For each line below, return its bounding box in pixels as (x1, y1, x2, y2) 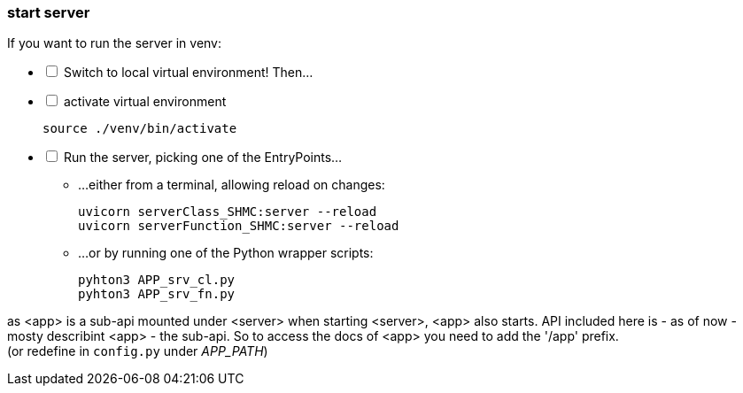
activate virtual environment (63, 94, 227, 110)
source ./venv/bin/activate (43, 121, 237, 136)
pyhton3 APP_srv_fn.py (78, 287, 236, 302)
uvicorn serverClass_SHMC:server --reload (78, 204, 377, 220)
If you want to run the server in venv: (7, 35, 222, 51)
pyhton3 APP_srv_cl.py (78, 273, 236, 288)
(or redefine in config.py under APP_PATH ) (7, 343, 268, 359)
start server (7, 4, 90, 21)
